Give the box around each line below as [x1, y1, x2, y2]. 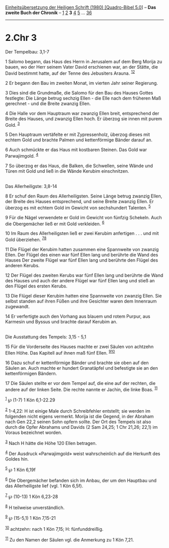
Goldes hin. [5, 456, 29, 462]
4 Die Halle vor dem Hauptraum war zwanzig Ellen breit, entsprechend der [5, 110, 159, 116]
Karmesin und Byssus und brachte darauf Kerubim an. [5, 318, 118, 325]
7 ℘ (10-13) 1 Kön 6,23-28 [5, 492, 58, 500]
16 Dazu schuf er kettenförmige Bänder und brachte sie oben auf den [5, 360, 149, 366]
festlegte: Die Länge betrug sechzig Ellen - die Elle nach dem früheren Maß [5, 95, 161, 101]
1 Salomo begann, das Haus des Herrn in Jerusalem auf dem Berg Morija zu [5, 58, 162, 65]
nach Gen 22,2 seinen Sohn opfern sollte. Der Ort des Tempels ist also [5, 419, 151, 425]
